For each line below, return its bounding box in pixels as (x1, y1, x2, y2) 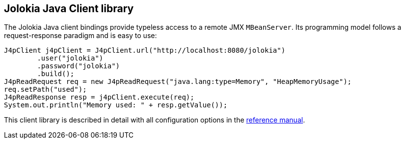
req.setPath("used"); (4, 85, 87, 94)
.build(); (37, 70, 75, 78)
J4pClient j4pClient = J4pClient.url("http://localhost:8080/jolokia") (4, 46, 286, 55)
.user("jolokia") (37, 54, 104, 62)
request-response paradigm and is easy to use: (4, 31, 157, 40)
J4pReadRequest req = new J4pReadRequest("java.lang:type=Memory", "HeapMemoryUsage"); (4, 78, 352, 86)
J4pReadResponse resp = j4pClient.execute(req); (4, 93, 194, 102)
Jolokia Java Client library (4, 2, 134, 15)
